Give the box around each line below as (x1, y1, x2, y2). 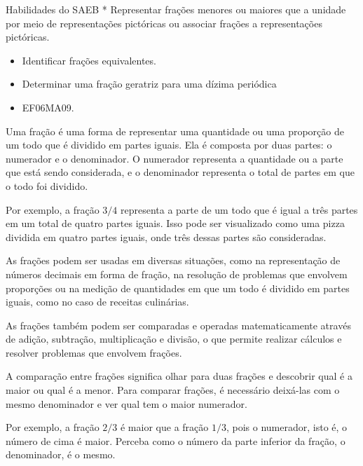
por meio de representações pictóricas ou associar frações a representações (6, 15, 322, 30)
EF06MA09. (22, 100, 74, 114)
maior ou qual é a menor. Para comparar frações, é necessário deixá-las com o (6, 383, 340, 397)
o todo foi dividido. (6, 178, 88, 193)
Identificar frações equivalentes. (22, 53, 156, 67)
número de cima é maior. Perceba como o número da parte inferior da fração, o (6, 433, 345, 448)
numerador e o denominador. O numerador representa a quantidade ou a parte (6, 151, 343, 165)
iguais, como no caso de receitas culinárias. (6, 294, 189, 309)
